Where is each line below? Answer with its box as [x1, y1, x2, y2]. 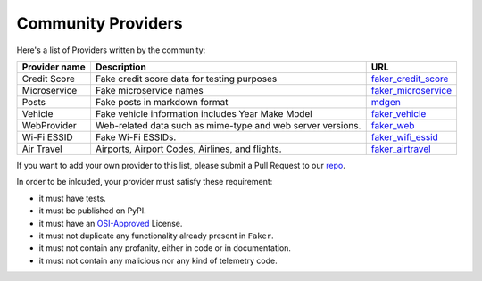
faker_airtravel [370, 143, 432, 155]
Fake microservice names [95, 84, 204, 96]
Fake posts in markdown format [95, 95, 229, 108]
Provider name [21, 61, 86, 73]
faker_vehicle [370, 107, 427, 120]
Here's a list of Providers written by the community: [16, 45, 206, 55]
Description [95, 61, 146, 73]
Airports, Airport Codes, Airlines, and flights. [95, 143, 282, 155]
